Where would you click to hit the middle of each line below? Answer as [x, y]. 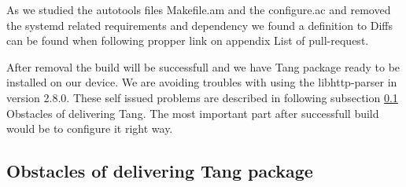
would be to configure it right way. [90, 128]
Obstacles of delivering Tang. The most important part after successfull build [193, 113]
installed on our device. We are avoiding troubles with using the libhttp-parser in [202, 82]
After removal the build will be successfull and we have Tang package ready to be [203, 66]
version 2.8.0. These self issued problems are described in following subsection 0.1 [202, 97]
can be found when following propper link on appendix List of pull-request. [188, 40]
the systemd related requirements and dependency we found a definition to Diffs [200, 25]
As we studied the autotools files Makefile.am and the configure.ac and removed [199, 9]
